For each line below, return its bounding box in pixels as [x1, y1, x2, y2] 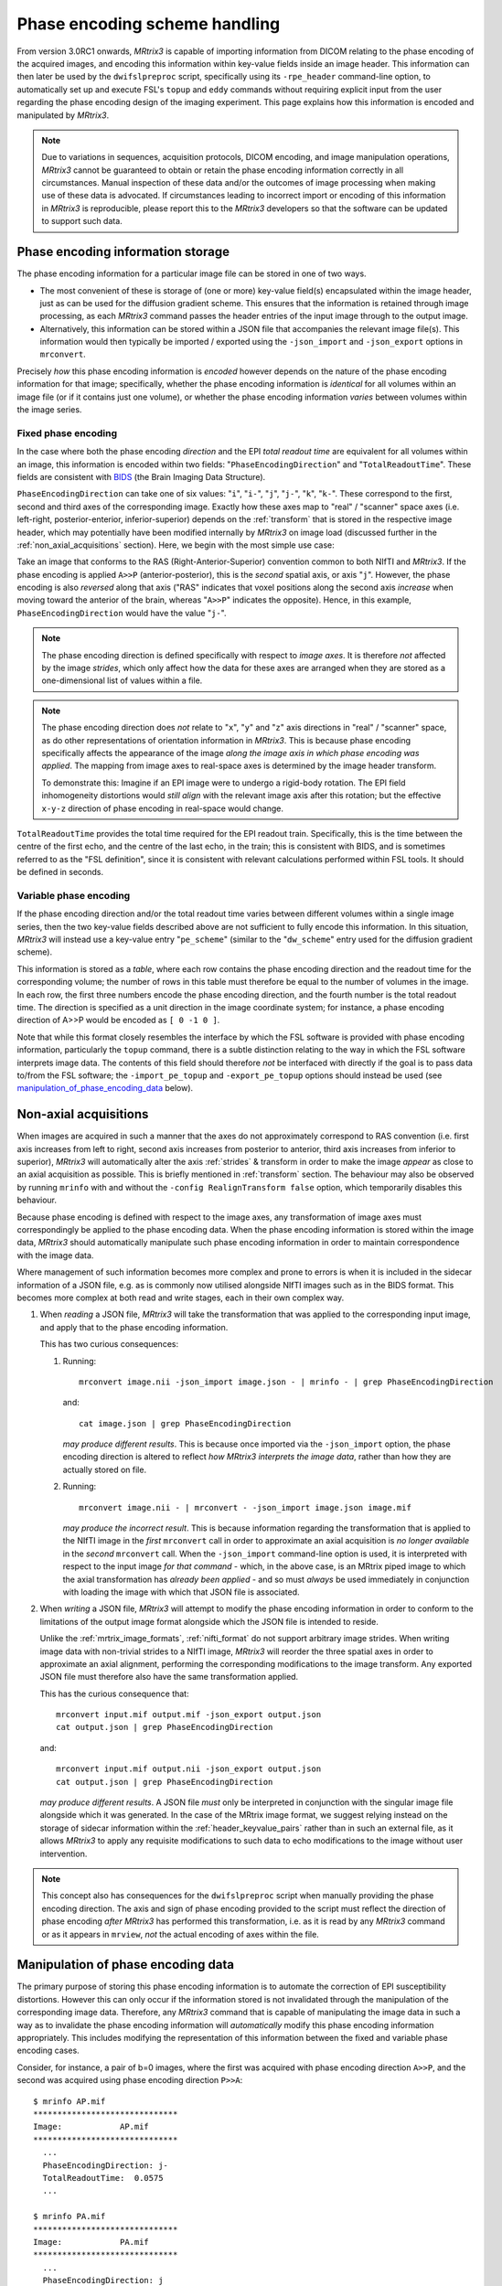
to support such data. [41, 216, 123, 227]
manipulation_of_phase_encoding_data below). [16, 1083, 194, 1094]
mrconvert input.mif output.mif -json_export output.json [56, 1710, 322, 1720]
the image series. [16, 404, 82, 415]
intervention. [39, 1848, 88, 1859]
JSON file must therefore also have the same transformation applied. [39, 1672, 299, 1682]
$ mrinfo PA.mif [33, 2211, 106, 2222]
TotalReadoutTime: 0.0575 [42, 2173, 164, 2183]
